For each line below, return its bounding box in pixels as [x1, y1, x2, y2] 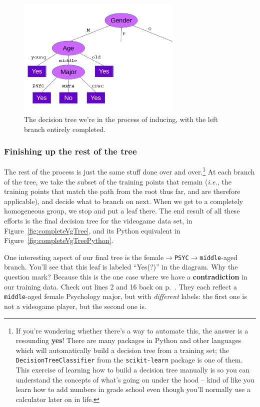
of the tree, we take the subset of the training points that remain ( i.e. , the [4, 176, 231, 186]
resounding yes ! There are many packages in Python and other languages [15, 335, 241, 345]
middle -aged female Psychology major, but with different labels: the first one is [4, 291, 247, 301]
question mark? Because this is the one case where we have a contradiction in [4, 271, 247, 282]
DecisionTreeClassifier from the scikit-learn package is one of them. [15, 354, 243, 365]
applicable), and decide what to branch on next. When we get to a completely [4, 195, 243, 206]
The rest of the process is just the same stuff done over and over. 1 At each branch [4, 165, 255, 177]
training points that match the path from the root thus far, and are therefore [4, 186, 240, 196]
